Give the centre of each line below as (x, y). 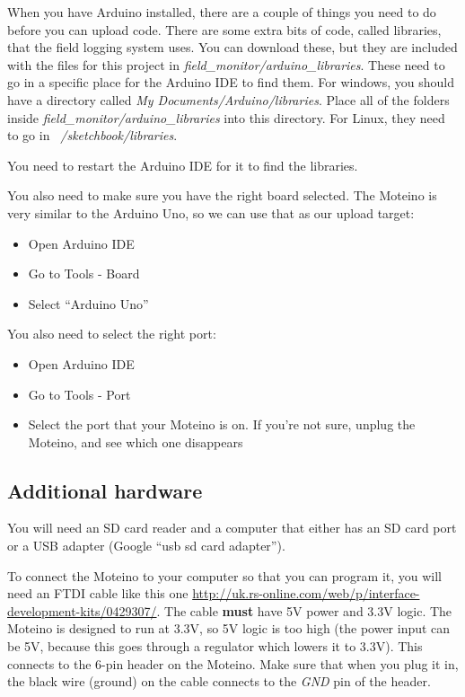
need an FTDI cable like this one (98, 593)
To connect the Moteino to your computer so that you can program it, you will (225, 575)
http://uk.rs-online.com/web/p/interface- (306, 593)
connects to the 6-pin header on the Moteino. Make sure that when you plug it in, (233, 663)
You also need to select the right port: (112, 334)
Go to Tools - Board (84, 274)
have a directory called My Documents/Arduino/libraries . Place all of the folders (228, 99)
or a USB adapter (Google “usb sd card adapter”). (146, 546)
